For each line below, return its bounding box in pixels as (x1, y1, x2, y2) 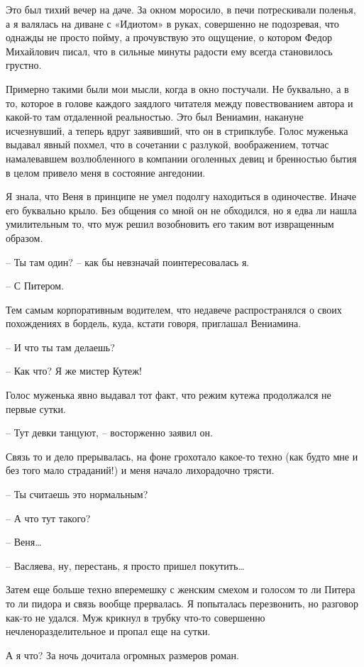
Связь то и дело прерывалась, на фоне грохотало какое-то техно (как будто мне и (6, 448, 358, 463)
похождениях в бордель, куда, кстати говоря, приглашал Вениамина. (6, 316, 302, 331)
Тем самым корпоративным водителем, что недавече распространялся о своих (6, 302, 342, 316)
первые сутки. (6, 401, 66, 416)
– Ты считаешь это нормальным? (6, 487, 148, 502)
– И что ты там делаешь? (6, 339, 115, 354)
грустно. (6, 57, 42, 72)
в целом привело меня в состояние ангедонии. (6, 165, 206, 180)
